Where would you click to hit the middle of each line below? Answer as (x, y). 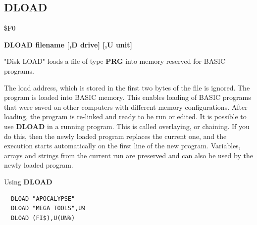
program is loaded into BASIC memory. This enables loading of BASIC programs (128, 97)
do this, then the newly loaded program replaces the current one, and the (115, 136)
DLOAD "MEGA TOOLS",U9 (48, 208)
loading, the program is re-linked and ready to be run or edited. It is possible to (125, 116)
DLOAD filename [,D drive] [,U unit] (68, 44)
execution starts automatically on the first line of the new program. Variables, (122, 146)
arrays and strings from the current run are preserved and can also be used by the (128, 155)
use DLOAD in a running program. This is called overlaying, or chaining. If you (127, 126)
